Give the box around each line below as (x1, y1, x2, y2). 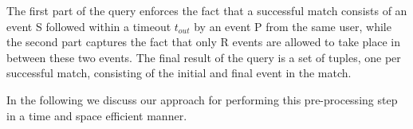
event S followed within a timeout (6, 18, 171, 34)
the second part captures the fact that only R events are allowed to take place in (6, 33, 400, 50)
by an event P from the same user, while (194, 18, 391, 34)
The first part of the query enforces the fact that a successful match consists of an (6, 2, 407, 18)
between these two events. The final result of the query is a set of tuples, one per (6, 49, 401, 65)
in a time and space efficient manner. (6, 107, 187, 123)
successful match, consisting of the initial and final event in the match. (6, 64, 352, 81)
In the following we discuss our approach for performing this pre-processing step (6, 91, 398, 107)
